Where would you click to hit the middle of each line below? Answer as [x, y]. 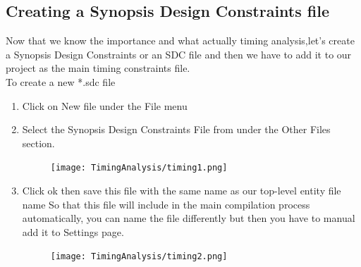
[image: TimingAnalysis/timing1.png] [139, 168]
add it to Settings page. [73, 231]
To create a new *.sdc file [61, 81]
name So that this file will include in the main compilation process [166, 204]
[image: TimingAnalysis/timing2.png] [139, 257]
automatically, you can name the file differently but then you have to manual [189, 218]
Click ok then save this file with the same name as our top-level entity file [182, 191]
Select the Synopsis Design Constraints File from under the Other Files [176, 129]
